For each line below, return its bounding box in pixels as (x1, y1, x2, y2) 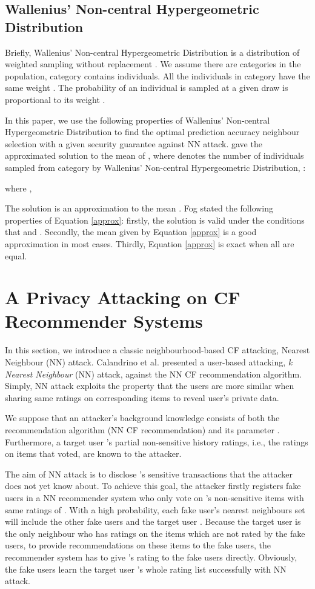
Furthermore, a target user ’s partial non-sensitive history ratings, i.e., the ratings (5, 435, 308, 448)
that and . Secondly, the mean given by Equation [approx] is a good (5, 225, 257, 238)
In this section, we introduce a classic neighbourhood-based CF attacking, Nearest (5, 344, 310, 356)
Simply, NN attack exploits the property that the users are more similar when (5, 379, 294, 392)
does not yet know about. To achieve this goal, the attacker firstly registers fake (5, 479, 301, 492)
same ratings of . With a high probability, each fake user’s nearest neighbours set (5, 503, 305, 516)
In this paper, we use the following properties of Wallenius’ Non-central (5, 113, 270, 126)
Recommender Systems (5, 308, 203, 333)
